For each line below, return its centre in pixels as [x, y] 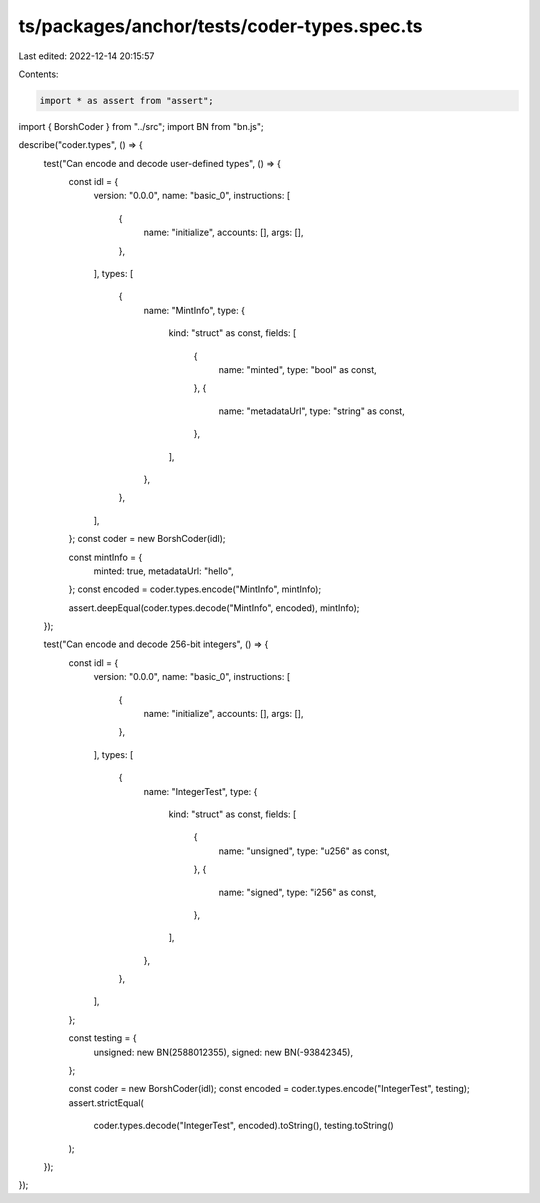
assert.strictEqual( [106, 1102]
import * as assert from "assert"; [126, 100]
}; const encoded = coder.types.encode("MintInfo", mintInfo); [195, 589]
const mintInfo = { [105, 557]
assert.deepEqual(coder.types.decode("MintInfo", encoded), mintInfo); [214, 607]
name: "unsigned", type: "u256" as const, [304, 851]
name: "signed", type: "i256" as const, [297, 892]
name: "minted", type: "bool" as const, [297, 369]
